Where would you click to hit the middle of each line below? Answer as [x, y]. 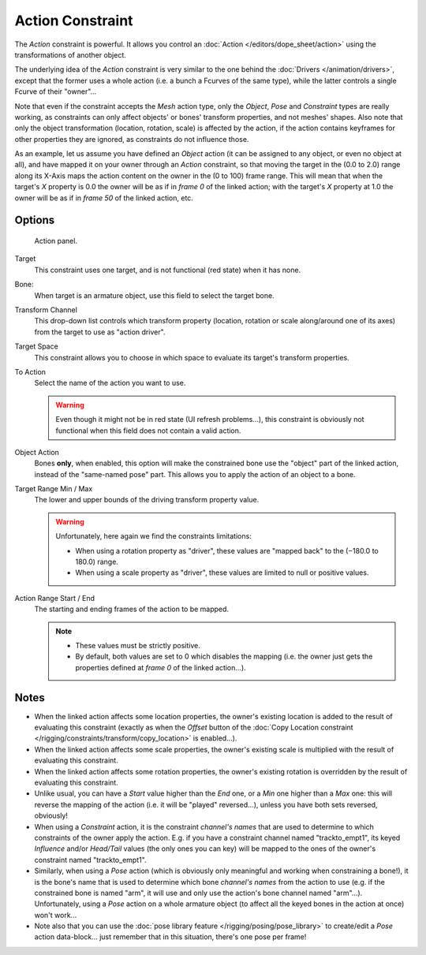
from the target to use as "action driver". [100, 332]
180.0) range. [97, 562]
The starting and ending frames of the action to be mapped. [131, 609]
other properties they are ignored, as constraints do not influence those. [132, 139]
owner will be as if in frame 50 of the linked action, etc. [104, 198]
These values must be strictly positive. [138, 645]
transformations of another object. [70, 54]
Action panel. [56, 241]
